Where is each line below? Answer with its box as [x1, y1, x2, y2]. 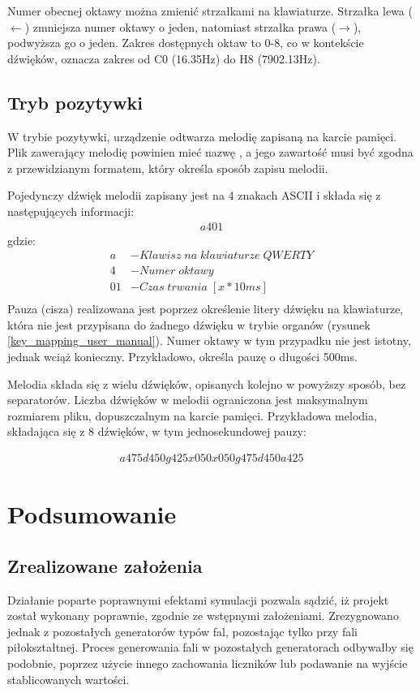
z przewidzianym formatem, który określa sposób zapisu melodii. [7, 159, 328, 176]
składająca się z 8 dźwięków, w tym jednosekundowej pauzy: [7, 423, 306, 440]
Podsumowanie [7, 497, 177, 531]
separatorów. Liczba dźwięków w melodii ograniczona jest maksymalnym [7, 391, 368, 408]
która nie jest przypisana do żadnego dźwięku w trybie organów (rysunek [7, 316, 371, 333]
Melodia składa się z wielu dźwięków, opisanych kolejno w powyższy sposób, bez [7, 375, 406, 392]
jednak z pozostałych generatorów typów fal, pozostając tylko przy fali [7, 622, 358, 639]
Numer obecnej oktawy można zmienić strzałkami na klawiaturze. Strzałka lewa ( [7, 2, 413, 19]
